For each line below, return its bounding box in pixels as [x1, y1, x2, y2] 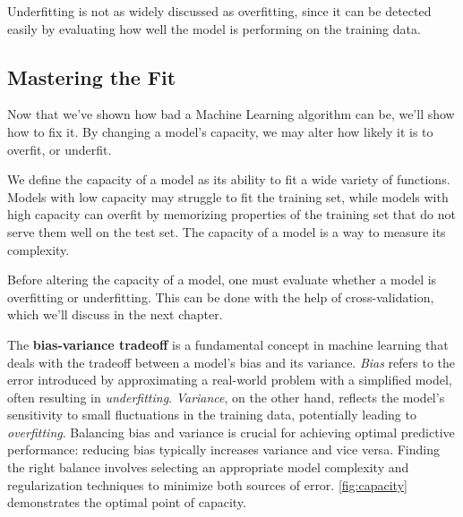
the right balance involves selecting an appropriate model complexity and [7, 458, 409, 477]
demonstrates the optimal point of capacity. [7, 493, 246, 512]
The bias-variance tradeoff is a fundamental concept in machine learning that [7, 335, 449, 353]
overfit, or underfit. [7, 140, 112, 158]
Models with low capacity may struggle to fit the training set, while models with [7, 187, 449, 206]
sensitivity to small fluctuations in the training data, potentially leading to [7, 405, 416, 424]
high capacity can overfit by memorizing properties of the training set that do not [7, 205, 456, 224]
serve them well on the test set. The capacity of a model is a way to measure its [7, 222, 446, 241]
